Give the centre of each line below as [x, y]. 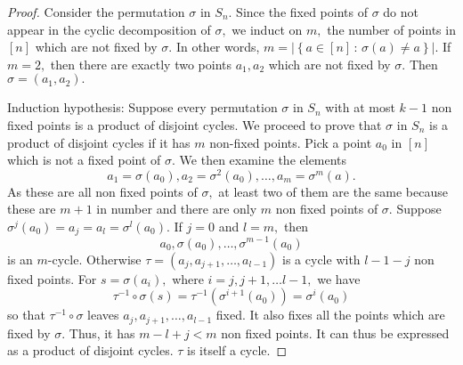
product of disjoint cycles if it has [99, 142]
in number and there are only [177, 209]
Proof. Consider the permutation [96, 12]
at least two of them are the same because [333, 191]
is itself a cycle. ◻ [237, 350]
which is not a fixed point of [84, 160]
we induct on [267, 29]
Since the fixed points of [302, 12]
